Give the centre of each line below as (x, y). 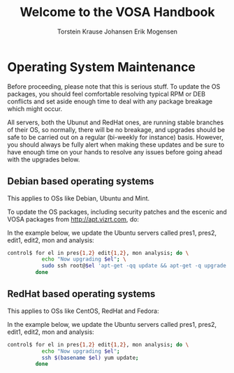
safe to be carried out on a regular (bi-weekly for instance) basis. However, (115, 137)
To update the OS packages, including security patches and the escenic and (117, 212)
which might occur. (35, 108)
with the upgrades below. (44, 159)
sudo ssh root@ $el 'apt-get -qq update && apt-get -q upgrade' (136, 266)
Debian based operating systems (81, 181)
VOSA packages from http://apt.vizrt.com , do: (73, 219)
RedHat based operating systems (81, 294)
